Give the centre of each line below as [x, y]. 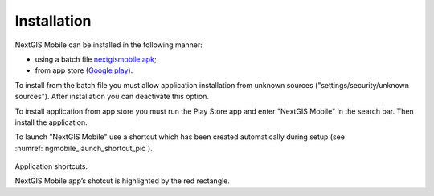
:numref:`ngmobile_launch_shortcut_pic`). [84, 148]
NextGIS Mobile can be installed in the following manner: [108, 45]
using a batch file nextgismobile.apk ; [96, 59]
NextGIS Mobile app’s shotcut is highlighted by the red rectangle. [123, 181]
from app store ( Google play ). [84, 70]
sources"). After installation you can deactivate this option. [112, 97]
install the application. [51, 122]
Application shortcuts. [51, 166]
